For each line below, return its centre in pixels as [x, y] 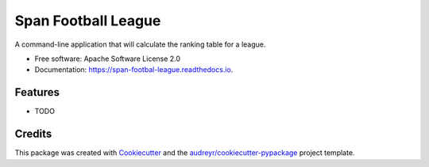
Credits [33, 134]
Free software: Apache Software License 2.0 [108, 59]
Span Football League [88, 21]
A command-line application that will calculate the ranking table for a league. [140, 44]
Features [37, 92]
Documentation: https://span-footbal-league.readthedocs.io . [134, 70]
